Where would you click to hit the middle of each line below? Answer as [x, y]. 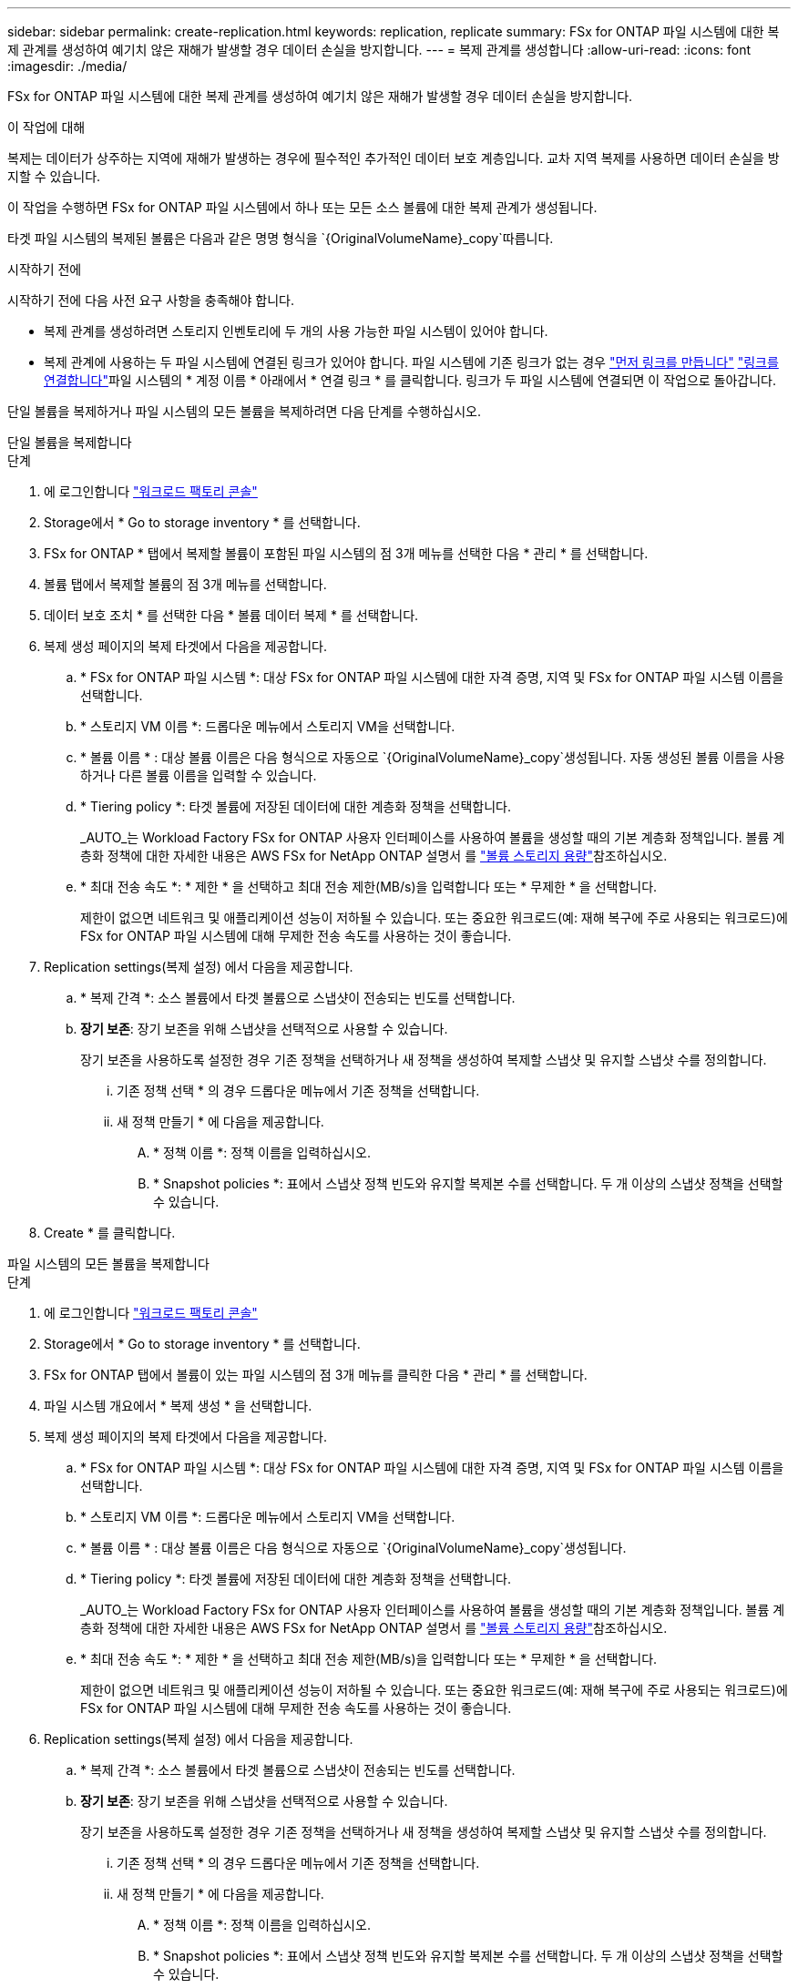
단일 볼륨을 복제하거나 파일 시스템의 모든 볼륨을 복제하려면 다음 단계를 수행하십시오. [244, 411]
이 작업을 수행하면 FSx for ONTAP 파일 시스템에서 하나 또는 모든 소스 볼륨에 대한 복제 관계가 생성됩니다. [302, 207]
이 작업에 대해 [46, 127]
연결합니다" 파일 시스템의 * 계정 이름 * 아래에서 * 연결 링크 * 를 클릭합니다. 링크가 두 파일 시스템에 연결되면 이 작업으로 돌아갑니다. [410, 380]
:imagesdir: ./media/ [67, 66]
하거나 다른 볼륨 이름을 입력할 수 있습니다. [199, 775]
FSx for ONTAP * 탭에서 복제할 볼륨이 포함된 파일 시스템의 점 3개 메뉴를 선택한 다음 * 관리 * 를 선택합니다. [346, 553]
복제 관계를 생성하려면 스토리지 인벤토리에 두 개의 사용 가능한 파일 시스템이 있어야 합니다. [296, 331]
